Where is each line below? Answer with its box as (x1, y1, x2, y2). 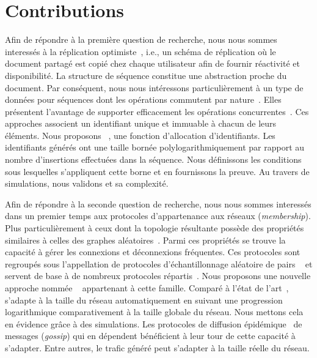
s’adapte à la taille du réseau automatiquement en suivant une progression (5, 293, 283, 306)
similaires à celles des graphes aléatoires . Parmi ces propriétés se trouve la (5, 233, 286, 246)
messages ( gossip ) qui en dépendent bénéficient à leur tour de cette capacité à (5, 329, 296, 342)
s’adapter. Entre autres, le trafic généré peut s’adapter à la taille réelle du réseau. (5, 341, 310, 354)
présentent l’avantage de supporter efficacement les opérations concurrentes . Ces (5, 105, 309, 117)
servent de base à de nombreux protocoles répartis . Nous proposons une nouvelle (5, 269, 311, 282)
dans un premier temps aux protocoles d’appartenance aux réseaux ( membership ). (5, 209, 311, 222)
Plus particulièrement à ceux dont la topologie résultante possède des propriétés (5, 222, 304, 234)
